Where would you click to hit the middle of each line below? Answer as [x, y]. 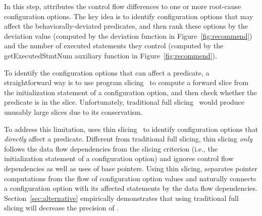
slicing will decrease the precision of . [62, 208]
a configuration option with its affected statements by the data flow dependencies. [131, 188]
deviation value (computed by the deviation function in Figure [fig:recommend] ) [128, 35]
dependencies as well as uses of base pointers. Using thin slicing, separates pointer [131, 168]
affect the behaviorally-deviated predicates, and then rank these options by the [126, 26]
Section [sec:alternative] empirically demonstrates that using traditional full [121, 198]
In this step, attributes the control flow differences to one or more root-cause [123, 6]
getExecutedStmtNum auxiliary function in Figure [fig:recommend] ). [111, 55]
